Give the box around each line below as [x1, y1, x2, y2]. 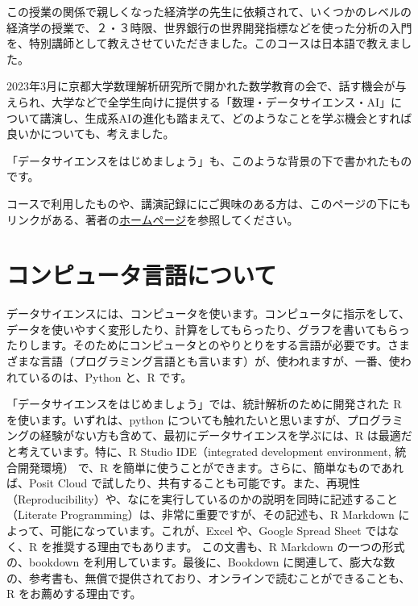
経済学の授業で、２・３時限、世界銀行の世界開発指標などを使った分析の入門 [6, 19, 412, 36]
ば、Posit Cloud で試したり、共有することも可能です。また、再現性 [6, 474, 360, 491]
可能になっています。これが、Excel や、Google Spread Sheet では [50, 521, 388, 538]
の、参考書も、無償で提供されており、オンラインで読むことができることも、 [6, 569, 411, 586]
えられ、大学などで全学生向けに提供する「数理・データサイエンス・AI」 [6, 93, 391, 110]
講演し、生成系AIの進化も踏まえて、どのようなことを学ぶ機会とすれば [39, 109, 412, 126]
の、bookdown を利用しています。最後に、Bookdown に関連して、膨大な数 [6, 554, 395, 570]
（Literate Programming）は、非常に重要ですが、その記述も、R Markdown [6, 506, 395, 523]
